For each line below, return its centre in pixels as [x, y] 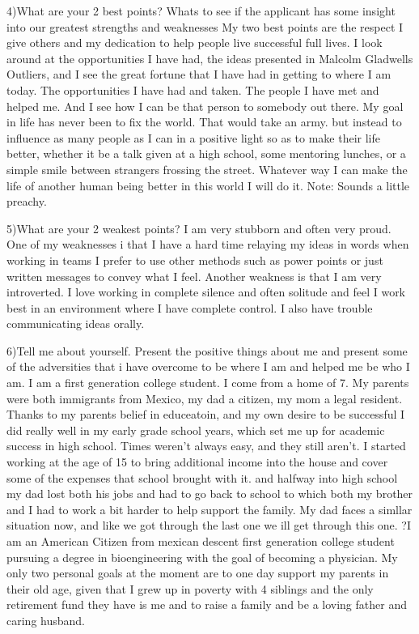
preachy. [27, 201]
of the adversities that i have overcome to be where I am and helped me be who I [208, 366]
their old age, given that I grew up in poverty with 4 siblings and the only [190, 588]
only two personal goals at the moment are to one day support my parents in [198, 573]
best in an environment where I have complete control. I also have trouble [190, 307]
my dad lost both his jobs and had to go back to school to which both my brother [210, 494]
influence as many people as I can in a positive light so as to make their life [193, 137]
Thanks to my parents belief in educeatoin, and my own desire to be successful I [206, 414]
